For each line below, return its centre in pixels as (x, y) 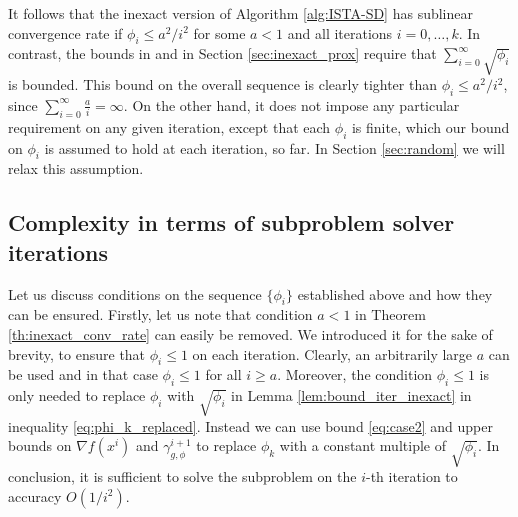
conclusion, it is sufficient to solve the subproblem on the (182, 476)
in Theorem (390, 314)
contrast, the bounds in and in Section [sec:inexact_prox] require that (222, 53)
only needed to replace (77, 395)
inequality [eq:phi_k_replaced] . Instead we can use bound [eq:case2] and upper (250, 425)
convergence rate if (65, 32)
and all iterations (340, 32)
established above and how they (395, 293)
